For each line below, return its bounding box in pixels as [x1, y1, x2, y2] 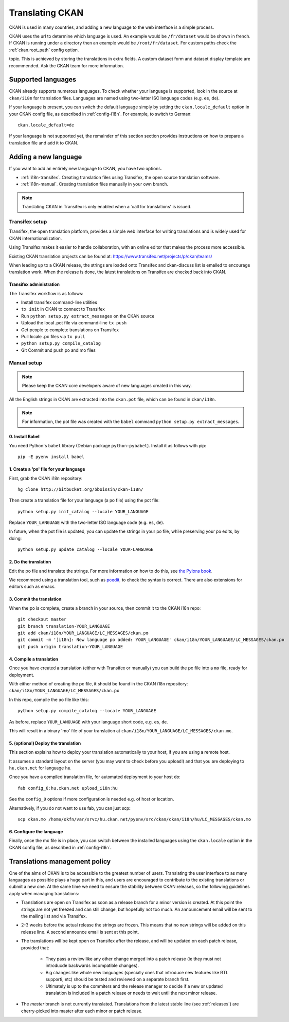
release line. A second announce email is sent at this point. [21, 929, 139, 935]
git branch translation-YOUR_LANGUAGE [18, 623, 110, 629]
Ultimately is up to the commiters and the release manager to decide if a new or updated [45, 983, 223, 989]
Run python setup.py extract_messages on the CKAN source [21, 313, 155, 319]
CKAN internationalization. [9, 235, 62, 241]
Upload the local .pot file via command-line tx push [21, 320, 127, 326]
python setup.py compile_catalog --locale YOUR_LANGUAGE [18, 708, 157, 714]
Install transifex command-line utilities [21, 300, 97, 305]
